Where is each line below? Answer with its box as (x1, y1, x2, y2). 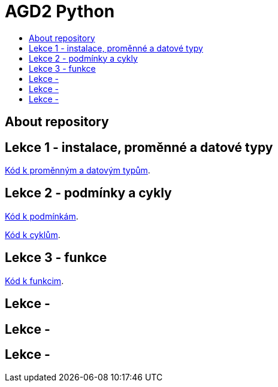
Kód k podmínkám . (5, 211, 78, 221)
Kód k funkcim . (5, 275, 64, 286)
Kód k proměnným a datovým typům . (5, 165, 150, 176)
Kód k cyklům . (5, 229, 61, 240)
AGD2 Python (5, 1, 115, 22)
